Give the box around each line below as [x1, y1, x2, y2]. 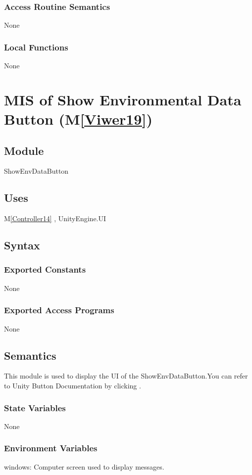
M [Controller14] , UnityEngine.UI [4, 213, 106, 224]
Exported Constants [4, 263, 86, 276]
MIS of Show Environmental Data [4, 89, 242, 109]
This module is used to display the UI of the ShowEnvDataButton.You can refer [4, 371, 248, 381]
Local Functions [4, 41, 68, 53]
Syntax [4, 237, 40, 253]
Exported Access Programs [4, 304, 114, 316]
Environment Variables [4, 442, 98, 454]
